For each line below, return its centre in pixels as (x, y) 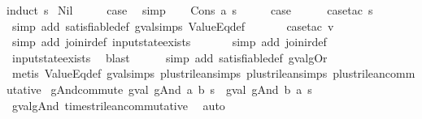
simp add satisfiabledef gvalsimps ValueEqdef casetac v (173, 25)
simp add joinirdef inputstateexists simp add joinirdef (169, 42)
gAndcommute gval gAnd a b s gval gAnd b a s (181, 89)
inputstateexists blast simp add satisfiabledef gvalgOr (170, 57)
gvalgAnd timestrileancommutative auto (118, 105)
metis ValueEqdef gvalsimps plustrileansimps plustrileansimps (170, 73)
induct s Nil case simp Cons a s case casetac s (190, 10)
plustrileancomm (374, 73)
